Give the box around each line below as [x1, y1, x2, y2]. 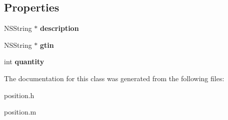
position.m [4, 107, 36, 117]
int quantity [4, 56, 44, 67]
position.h [4, 90, 34, 100]
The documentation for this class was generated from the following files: [4, 73, 224, 83]
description [40, 23, 79, 33]
